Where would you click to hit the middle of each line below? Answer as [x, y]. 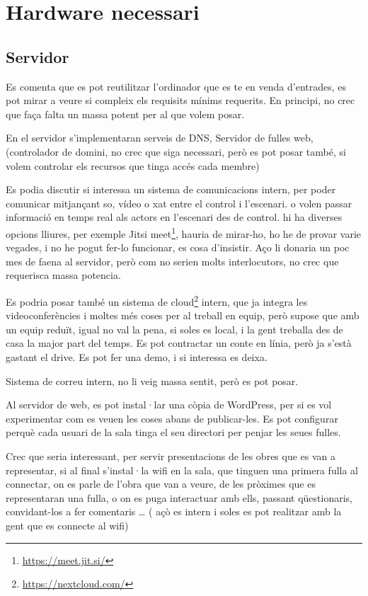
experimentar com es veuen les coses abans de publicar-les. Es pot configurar [172, 418]
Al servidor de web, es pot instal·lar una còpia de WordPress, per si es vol [169, 405]
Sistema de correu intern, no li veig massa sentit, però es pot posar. [152, 380]
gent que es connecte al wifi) [67, 525]
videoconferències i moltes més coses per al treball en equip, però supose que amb [183, 315]
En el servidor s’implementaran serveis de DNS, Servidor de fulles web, [160, 138]
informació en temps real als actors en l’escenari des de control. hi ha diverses [174, 217]
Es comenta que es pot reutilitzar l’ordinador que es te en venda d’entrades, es [176, 86]
